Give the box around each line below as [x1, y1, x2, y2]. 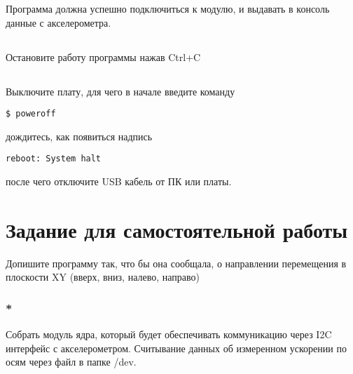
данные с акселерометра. [6, 15, 111, 29]
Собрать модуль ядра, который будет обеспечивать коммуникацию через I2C [6, 327, 332, 342]
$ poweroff [6, 109, 56, 119]
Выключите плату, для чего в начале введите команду [6, 84, 235, 98]
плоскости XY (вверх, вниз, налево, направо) [6, 269, 200, 284]
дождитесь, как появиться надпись [6, 128, 153, 143]
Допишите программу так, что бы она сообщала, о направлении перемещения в [6, 255, 347, 270]
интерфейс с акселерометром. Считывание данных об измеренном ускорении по [6, 340, 347, 355]
